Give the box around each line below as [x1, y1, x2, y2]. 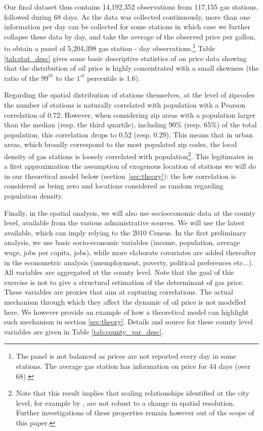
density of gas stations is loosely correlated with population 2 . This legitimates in [4, 149, 253, 161]
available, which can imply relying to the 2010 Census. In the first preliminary [4, 227, 247, 237]
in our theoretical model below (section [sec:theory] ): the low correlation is [4, 170, 236, 181]
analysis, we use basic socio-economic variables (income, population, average [4, 237, 240, 248]
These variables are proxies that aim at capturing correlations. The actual [4, 286, 233, 297]
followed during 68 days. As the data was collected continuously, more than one [4, 11, 250, 22]
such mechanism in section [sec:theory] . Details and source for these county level [4, 316, 253, 327]
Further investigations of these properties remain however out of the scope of [16, 407, 254, 418]
